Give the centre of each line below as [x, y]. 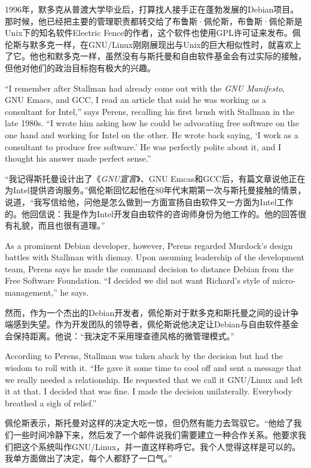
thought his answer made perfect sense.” [78, 158]
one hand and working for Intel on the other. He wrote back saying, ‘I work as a [152, 134]
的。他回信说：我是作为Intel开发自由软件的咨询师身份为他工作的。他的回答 [151, 213]
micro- [284, 280]
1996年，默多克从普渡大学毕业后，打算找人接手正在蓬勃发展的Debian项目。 [152, 9]
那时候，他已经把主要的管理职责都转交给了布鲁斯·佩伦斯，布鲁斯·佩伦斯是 [154, 21]
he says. [74, 292]
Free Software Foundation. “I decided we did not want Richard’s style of [137, 280]
